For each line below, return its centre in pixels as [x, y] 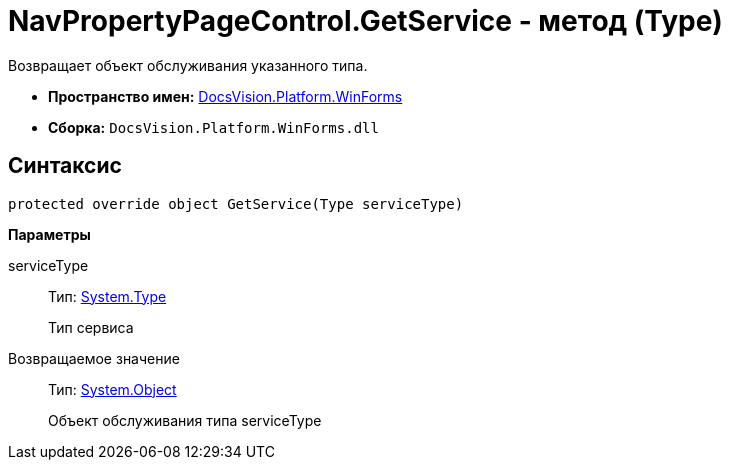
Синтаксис [65, 166]
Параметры [49, 234]
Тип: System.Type [107, 296]
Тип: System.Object [112, 389]
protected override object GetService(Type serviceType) [236, 203]
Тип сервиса [91, 327]
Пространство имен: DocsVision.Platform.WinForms [225, 96]
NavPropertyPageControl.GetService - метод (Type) [365, 21]
